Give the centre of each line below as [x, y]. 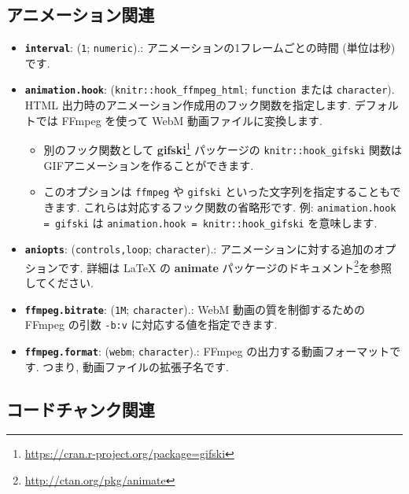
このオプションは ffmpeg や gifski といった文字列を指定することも [217, 192]
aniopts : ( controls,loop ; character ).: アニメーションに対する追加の [199, 249]
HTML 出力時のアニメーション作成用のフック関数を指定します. [188, 105]
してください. [59, 283]
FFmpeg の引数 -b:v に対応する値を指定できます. [151, 324]
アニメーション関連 [81, 15]
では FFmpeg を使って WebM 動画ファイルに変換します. [179, 120]
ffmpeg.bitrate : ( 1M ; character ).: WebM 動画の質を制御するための [195, 309]
